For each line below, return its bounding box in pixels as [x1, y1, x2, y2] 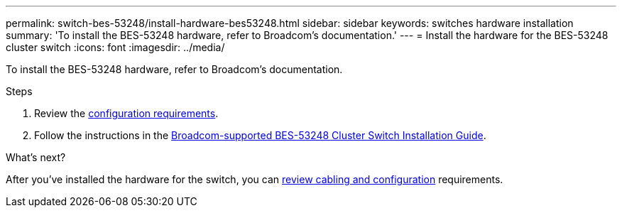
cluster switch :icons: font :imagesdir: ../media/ [6, 41, 225, 53]
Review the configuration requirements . [34, 107, 219, 119]
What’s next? [6, 151, 66, 163]
